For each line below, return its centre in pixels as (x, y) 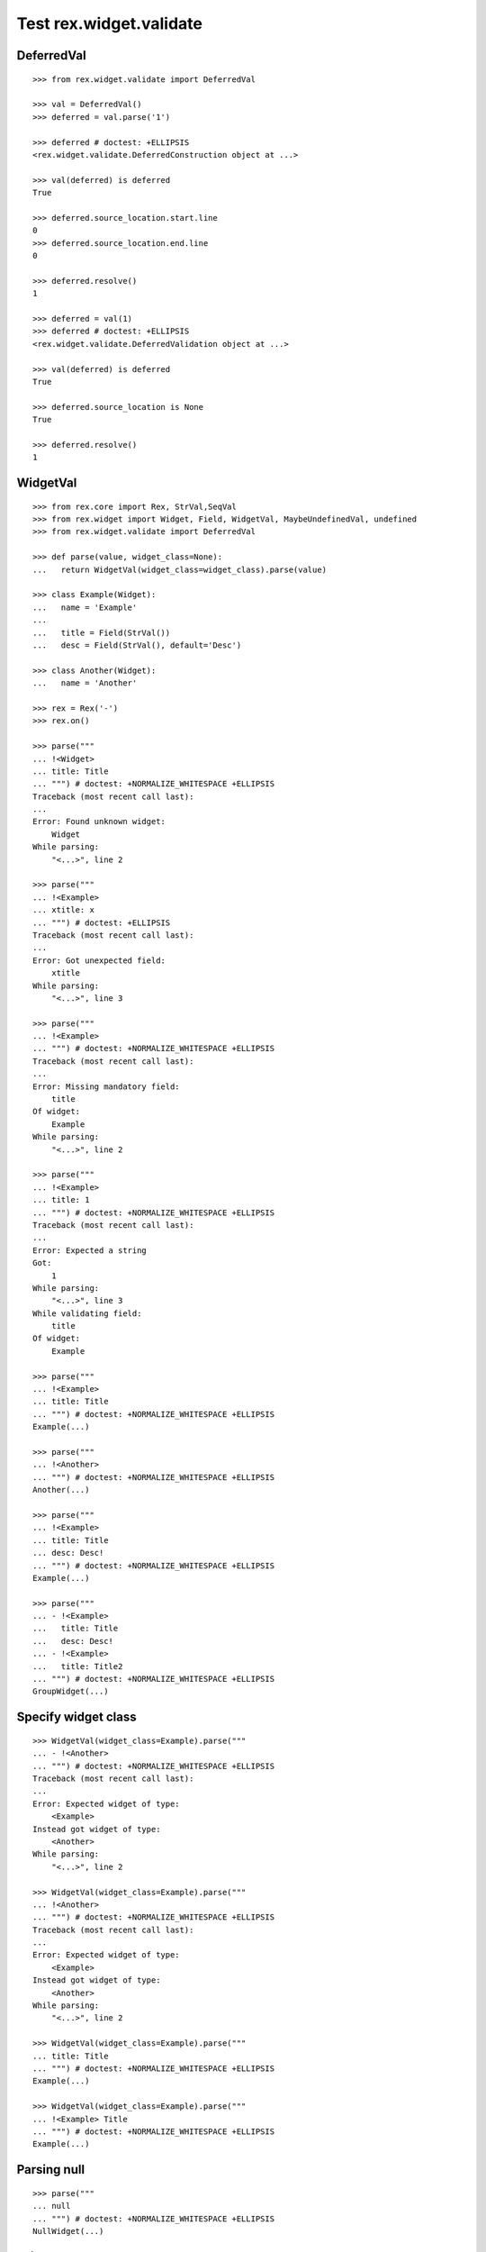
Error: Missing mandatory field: (106, 1086)
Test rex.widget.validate (109, 23)
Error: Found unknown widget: (99, 822)
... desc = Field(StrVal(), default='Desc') (137, 645)
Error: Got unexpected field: (99, 960)
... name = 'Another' (85, 683)
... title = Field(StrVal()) (102, 632)
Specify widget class (76, 1717)
